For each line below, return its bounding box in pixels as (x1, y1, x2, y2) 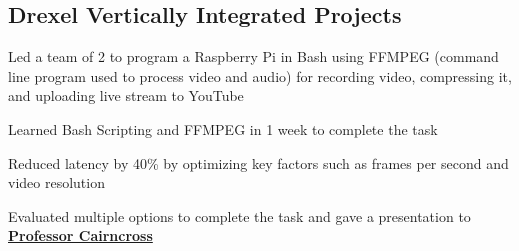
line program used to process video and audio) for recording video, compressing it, (8, 65, 512, 86)
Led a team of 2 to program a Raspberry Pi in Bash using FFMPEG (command (8, 46, 499, 67)
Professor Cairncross (8, 225, 153, 246)
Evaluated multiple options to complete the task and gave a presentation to (8, 205, 471, 226)
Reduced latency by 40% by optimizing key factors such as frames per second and (8, 152, 509, 173)
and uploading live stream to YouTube (8, 85, 244, 106)
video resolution (8, 172, 105, 193)
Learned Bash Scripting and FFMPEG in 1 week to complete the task (8, 118, 438, 139)
